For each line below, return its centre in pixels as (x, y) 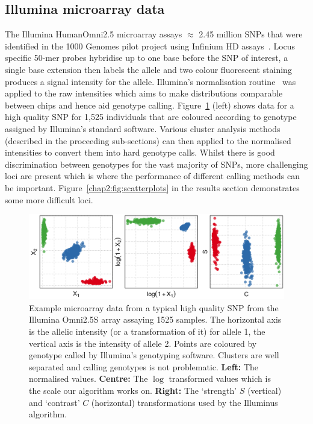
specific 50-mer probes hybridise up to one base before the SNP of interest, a (147, 58)
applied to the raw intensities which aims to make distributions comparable (144, 93)
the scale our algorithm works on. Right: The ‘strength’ (133, 391)
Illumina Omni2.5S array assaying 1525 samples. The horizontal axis (155, 319)
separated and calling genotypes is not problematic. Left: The (144, 366)
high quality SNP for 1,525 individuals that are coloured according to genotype (151, 117)
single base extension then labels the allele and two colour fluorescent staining (148, 69)
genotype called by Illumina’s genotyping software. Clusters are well (154, 355)
